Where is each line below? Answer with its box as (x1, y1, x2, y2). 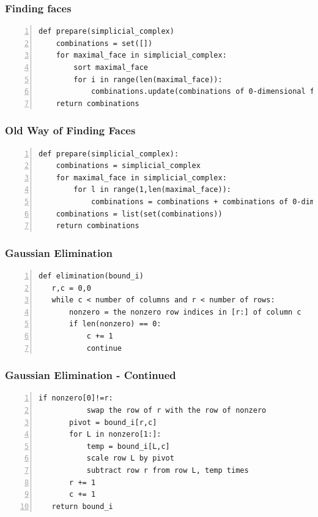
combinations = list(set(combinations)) (56, 209, 223, 218)
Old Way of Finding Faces (5, 123, 136, 138)
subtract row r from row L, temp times (86, 465, 249, 475)
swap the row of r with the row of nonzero (86, 405, 267, 415)
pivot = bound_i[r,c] (69, 418, 157, 427)
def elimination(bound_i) (39, 271, 144, 280)
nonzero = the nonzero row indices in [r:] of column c (69, 307, 301, 316)
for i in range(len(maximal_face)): (73, 75, 223, 84)
